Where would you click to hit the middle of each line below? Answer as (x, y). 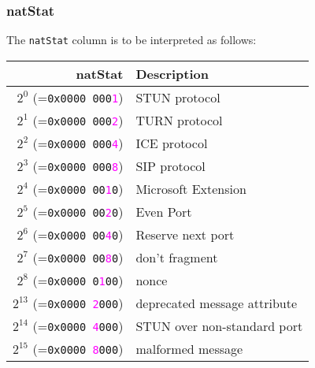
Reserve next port (185, 234)
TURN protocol (179, 120)
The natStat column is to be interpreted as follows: (132, 40)
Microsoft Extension (191, 188)
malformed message (189, 348)
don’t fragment (177, 257)
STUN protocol (178, 97)
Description (172, 73)
